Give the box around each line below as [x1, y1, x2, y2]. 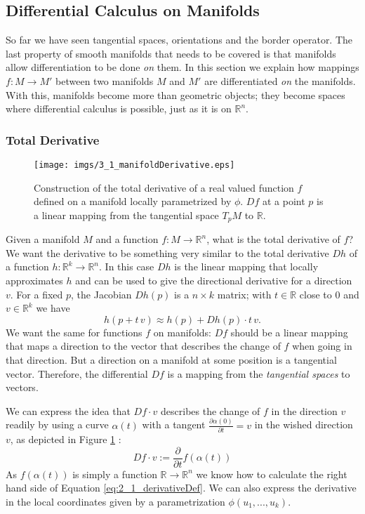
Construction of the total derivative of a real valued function [34, 180, 294, 195]
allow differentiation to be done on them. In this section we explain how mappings [6, 60, 359, 74]
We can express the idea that [6, 403, 131, 418]
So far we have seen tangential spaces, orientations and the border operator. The [6, 32, 353, 47]
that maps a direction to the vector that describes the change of [6, 338, 281, 353]
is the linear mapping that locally [174, 259, 319, 274]
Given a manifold [6, 232, 80, 246]
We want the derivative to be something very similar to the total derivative [6, 245, 329, 260]
